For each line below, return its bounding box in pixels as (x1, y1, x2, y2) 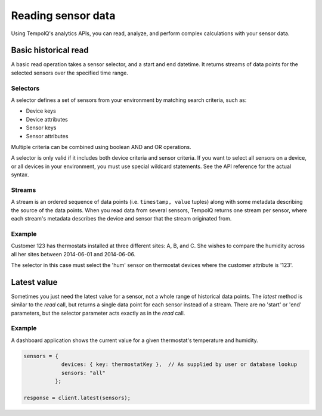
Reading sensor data (11, 9, 116, 22)
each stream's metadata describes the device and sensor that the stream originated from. (11, 215, 232, 222)
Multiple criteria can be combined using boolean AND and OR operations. (11, 143, 191, 150)
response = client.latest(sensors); (23, 394, 131, 401)
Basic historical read (11, 45, 89, 55)
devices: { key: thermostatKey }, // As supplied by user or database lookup (61, 361, 298, 368)
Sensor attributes (26, 132, 69, 139)
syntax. (11, 171, 29, 178)
